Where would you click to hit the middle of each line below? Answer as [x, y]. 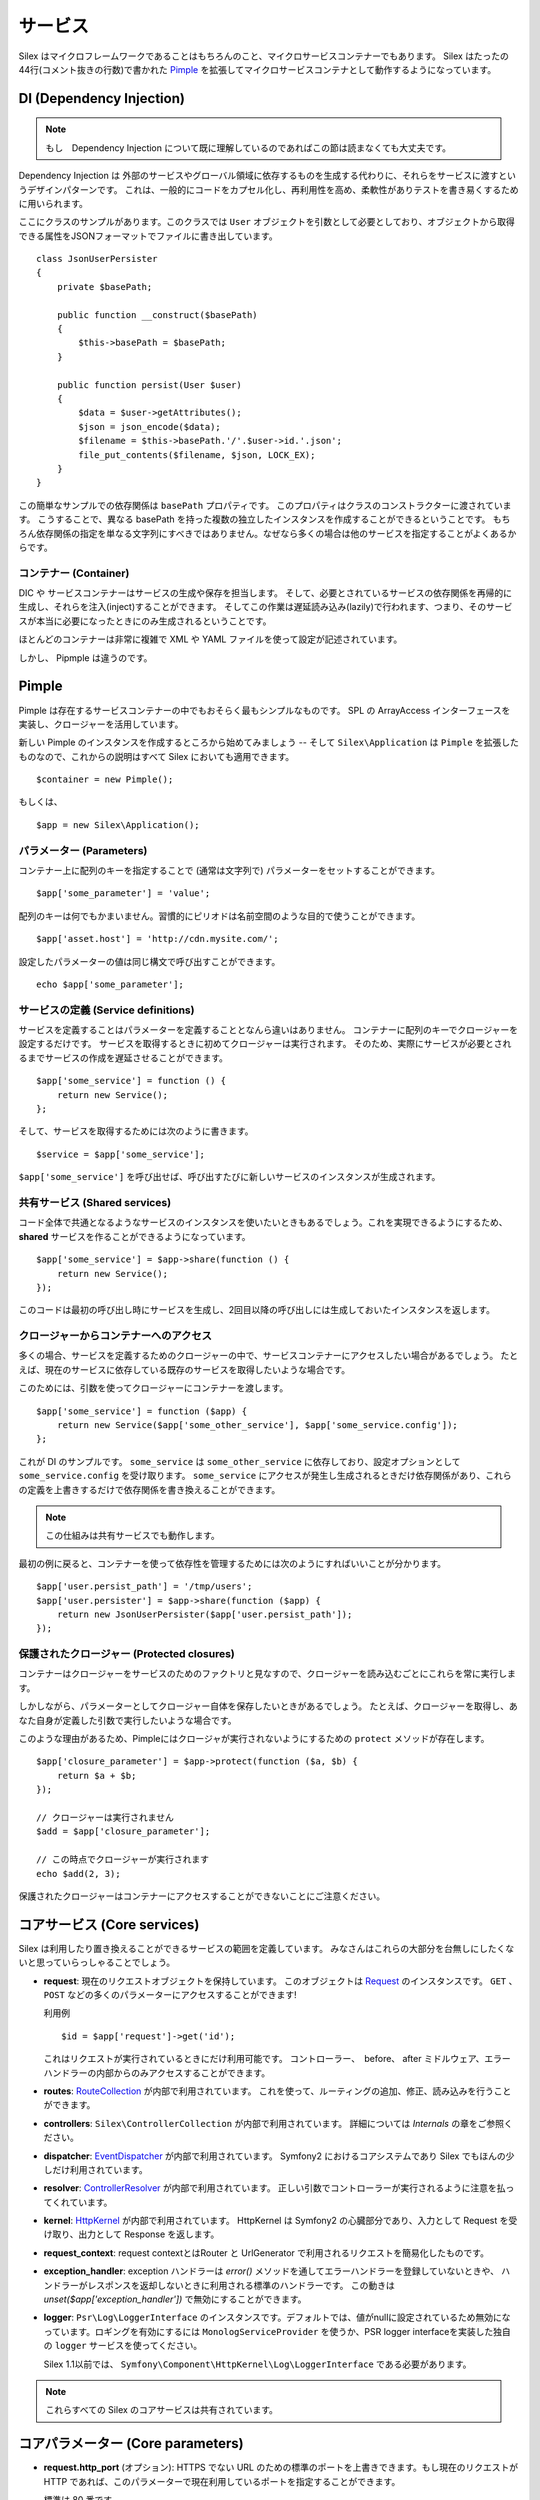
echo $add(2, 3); [78, 1873]
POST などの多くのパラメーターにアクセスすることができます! [170, 1994]
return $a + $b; [96, 1775]
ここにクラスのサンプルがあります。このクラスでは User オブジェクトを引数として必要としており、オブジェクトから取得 [266, 222]
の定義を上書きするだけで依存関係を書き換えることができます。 [149, 1489]
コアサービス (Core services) [109, 1924]
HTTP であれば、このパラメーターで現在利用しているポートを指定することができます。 [222, 2481]
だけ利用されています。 [100, 2169]
